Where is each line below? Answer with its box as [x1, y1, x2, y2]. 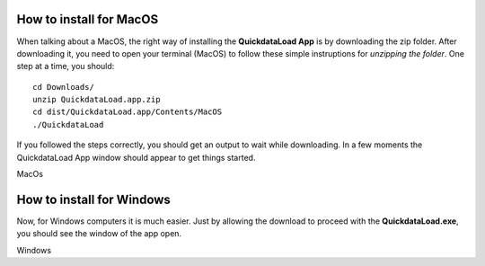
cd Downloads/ [32, 82, 94, 92]
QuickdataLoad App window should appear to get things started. [16, 152, 256, 163]
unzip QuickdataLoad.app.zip [32, 94, 161, 105]
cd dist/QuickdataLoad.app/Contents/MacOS [32, 107, 223, 117]
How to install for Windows [16, 191, 171, 207]
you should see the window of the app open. [16, 228, 182, 239]
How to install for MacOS [16, 12, 159, 27]
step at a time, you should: [16, 61, 115, 72]
